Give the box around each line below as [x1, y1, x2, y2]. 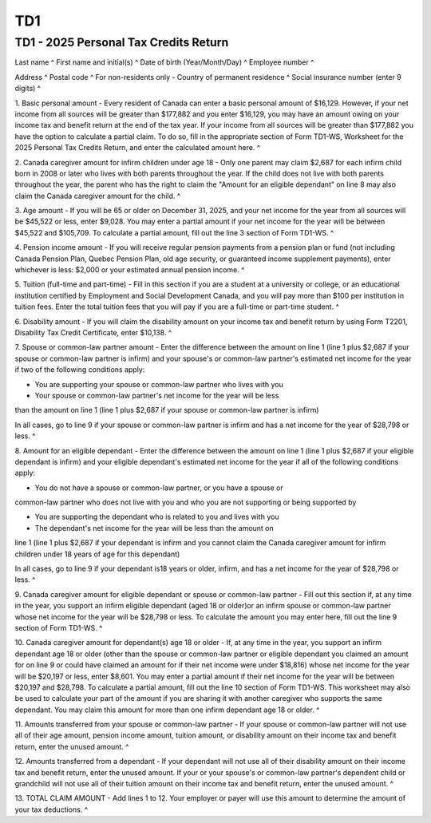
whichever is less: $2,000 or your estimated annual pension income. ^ [14, 265, 245, 275]
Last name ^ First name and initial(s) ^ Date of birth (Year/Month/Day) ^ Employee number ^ [14, 57, 314, 67]
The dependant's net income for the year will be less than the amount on [34, 523, 275, 532]
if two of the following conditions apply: [14, 365, 145, 374]
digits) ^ [14, 84, 42, 93]
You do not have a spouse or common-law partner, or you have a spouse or [34, 483, 283, 493]
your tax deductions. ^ [14, 805, 88, 814]
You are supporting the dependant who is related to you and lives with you [34, 512, 279, 522]
